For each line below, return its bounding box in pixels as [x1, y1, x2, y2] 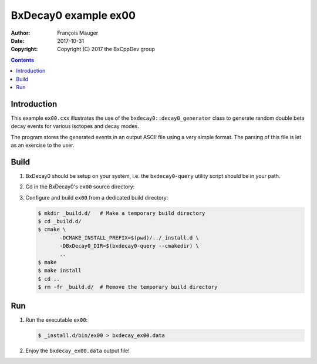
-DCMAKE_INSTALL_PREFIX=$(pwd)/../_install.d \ [59, 234, 199, 241]
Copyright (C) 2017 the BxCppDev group [57, 46, 156, 53]
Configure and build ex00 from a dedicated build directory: [25, 194, 168, 201]
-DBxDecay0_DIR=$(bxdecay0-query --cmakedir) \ [59, 242, 199, 250]
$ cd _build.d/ [38, 218, 82, 225]
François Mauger [57, 29, 99, 36]
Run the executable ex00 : [25, 316, 88, 323]
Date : [11, 37, 25, 44]
